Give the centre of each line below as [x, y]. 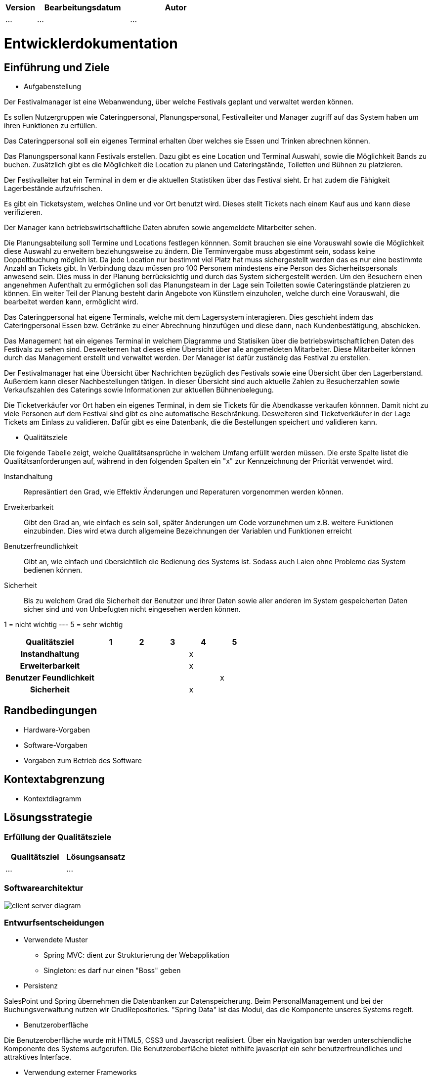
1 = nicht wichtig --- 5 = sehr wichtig [64, 624]
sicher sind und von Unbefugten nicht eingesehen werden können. [132, 609]
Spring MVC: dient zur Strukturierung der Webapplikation [137, 955]
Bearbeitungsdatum [83, 7]
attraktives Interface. [38, 1057]
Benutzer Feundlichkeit [50, 677]
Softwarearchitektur [44, 888]
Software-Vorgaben [56, 745]
